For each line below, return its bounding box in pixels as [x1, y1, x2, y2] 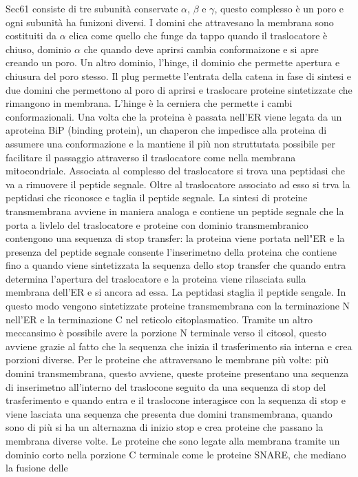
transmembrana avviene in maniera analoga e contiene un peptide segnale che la [6, 203, 344, 218]
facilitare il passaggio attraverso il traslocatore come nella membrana [6, 150, 296, 164]
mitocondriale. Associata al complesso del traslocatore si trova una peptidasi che [6, 163, 345, 178]
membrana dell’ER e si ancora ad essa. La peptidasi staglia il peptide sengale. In [6, 285, 346, 299]
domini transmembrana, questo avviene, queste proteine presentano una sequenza [6, 366, 349, 380]
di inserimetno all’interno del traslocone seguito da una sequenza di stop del [6, 379, 326, 394]
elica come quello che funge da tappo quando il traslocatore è [69, 28, 328, 43]
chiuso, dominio [6, 41, 72, 56]
